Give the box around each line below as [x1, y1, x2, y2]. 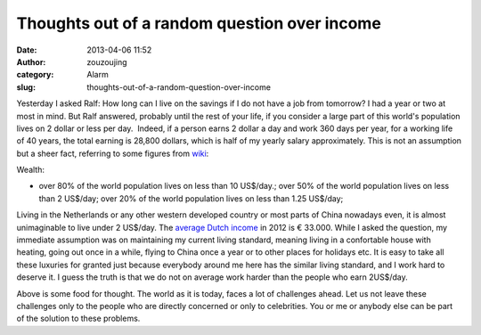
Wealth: [16, 165, 45, 176]
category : [16, 69, 54, 80]
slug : [16, 81, 36, 93]
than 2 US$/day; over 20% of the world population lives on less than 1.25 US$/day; [38, 192, 344, 204]
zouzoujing [86, 56, 128, 67]
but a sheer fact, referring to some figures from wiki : [16, 148, 209, 159]
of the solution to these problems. [16, 313, 141, 324]
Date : [16, 45, 37, 55]
